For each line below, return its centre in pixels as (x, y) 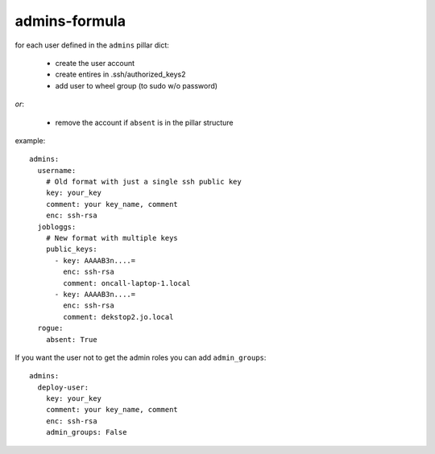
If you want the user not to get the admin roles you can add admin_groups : (141, 357)
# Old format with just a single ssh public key (143, 182)
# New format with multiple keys (112, 238)
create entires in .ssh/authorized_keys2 (120, 74)
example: (30, 140)
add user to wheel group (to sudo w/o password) (136, 85)
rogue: (50, 328)
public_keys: (71, 249)
